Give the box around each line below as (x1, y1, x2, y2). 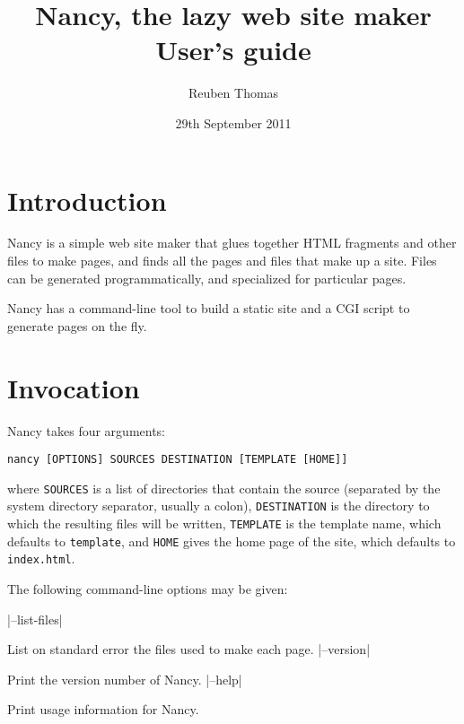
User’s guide (155, 31, 311, 68)
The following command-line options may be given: (7, 580, 288, 598)
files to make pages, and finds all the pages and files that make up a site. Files (7, 251, 437, 270)
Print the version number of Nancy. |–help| (7, 669, 242, 688)
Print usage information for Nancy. (7, 700, 199, 719)
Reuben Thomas (188, 83, 279, 102)
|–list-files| (7, 609, 63, 628)
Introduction (7, 181, 167, 218)
